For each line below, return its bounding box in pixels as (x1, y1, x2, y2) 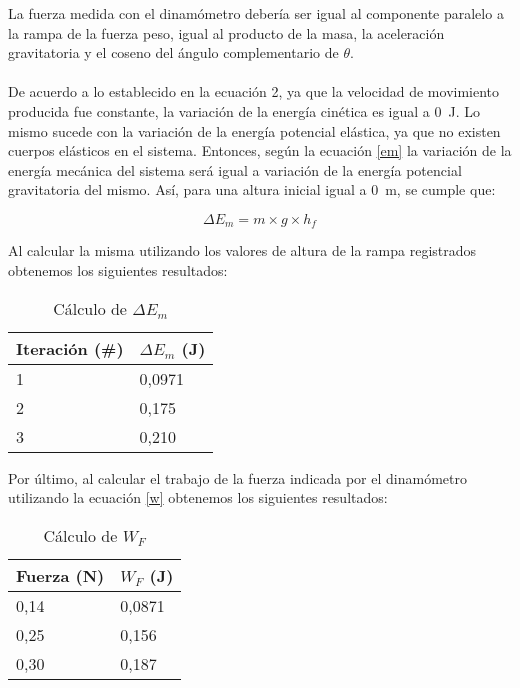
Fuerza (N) (16, 563, 105, 587)
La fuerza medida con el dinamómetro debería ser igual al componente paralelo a (8, 3, 504, 23)
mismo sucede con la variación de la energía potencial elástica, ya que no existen (8, 120, 501, 141)
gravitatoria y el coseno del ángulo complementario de (8, 42, 339, 63)
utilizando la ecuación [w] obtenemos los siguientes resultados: (8, 487, 388, 508)
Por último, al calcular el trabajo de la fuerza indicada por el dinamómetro (8, 467, 467, 488)
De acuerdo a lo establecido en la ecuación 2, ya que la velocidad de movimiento (8, 81, 500, 102)
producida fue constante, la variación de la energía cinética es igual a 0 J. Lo (8, 100, 480, 121)
